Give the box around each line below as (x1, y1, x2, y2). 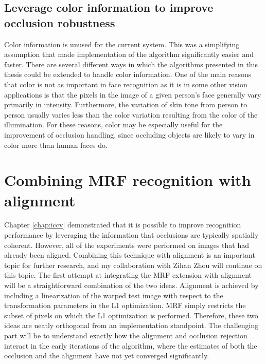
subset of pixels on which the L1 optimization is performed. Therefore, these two (4, 310, 258, 320)
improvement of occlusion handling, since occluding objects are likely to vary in (4, 129, 255, 140)
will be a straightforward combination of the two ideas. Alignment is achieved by (4, 280, 259, 290)
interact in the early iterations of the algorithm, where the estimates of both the (4, 340, 257, 351)
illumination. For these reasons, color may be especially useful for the (4, 119, 223, 130)
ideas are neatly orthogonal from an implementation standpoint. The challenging (4, 320, 259, 331)
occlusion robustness (4, 14, 115, 30)
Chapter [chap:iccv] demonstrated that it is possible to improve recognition (4, 219, 241, 230)
